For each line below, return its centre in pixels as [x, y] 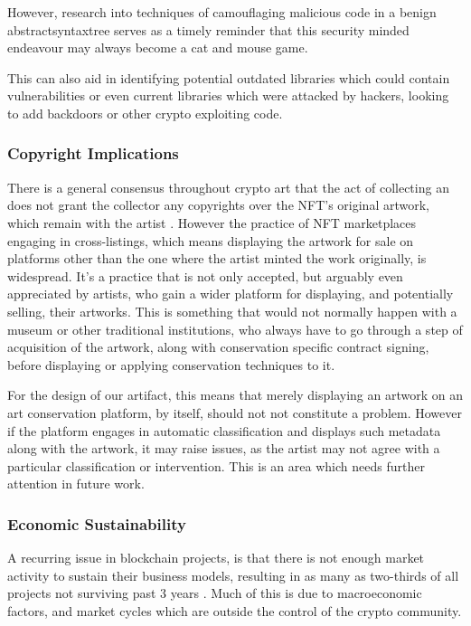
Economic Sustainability [97, 523]
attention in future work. [76, 484]
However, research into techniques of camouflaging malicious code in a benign [222, 12]
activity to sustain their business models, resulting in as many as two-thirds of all [233, 575]
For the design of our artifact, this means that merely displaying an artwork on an [235, 395]
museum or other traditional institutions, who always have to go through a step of [235, 329]
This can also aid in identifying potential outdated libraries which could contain [229, 77]
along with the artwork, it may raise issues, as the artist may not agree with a [224, 448]
